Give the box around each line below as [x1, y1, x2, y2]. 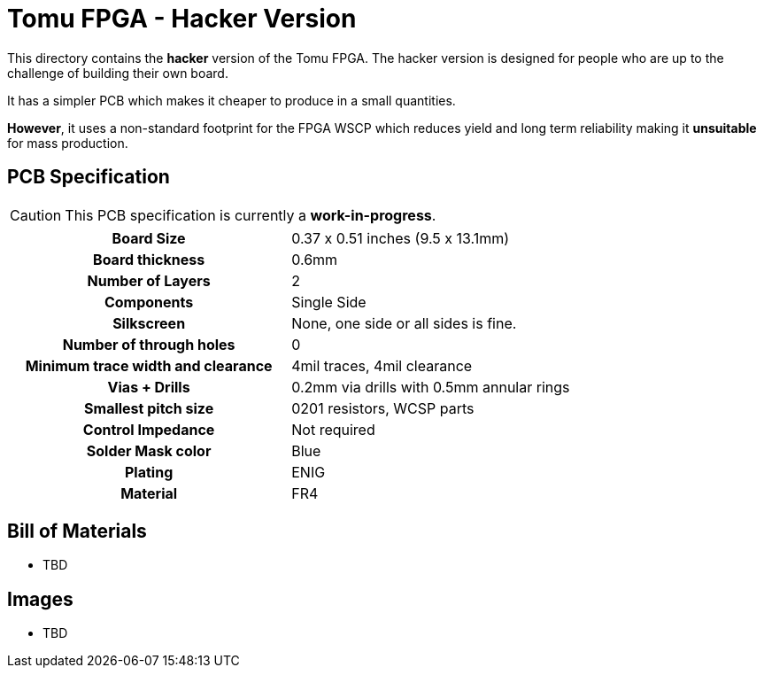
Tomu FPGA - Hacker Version [7, 4, 357, 34]
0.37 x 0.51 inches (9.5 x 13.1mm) [291, 229, 510, 247]
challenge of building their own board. [7, 65, 228, 81]
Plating [124, 462, 174, 481]
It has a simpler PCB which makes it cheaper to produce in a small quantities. [7, 92, 456, 108]
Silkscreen [112, 314, 186, 332]
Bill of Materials [7, 520, 147, 543]
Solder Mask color [86, 441, 212, 460]
